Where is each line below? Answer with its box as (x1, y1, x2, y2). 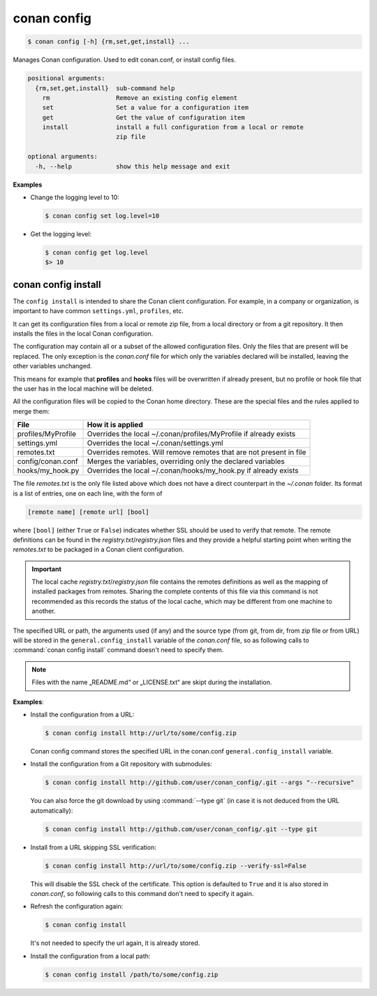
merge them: (13, 407, 50, 415)
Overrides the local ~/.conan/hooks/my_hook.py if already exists (87, 465, 300, 475)
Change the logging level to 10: (30, 193, 120, 201)
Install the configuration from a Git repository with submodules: (30, 760, 212, 768)
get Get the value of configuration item (42, 113, 245, 122)
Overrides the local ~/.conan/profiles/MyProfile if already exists (87, 429, 296, 439)
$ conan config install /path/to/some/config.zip (45, 970, 219, 979)
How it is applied (87, 420, 143, 430)
